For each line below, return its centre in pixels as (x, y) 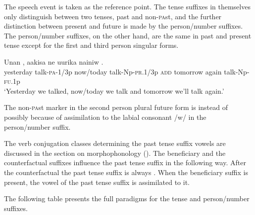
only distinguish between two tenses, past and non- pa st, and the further (113, 16)
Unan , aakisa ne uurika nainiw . (54, 61)
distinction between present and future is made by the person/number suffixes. (124, 26)
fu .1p (12, 81)
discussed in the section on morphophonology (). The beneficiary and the (115, 153)
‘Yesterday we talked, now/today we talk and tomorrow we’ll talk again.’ (114, 90)
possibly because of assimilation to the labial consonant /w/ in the (105, 117)
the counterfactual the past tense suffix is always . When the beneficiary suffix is (126, 172)
